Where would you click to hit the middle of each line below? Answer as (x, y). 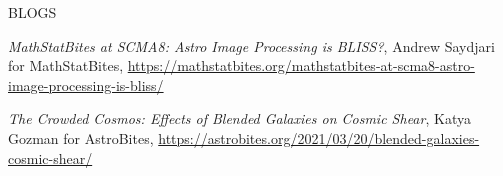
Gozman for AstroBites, (81, 137)
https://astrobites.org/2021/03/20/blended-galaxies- (319, 137)
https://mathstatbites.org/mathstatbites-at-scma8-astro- (301, 65)
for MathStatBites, (66, 65)
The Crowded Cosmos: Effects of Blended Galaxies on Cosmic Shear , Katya (239, 118)
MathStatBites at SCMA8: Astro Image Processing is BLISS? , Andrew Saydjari (251, 45)
